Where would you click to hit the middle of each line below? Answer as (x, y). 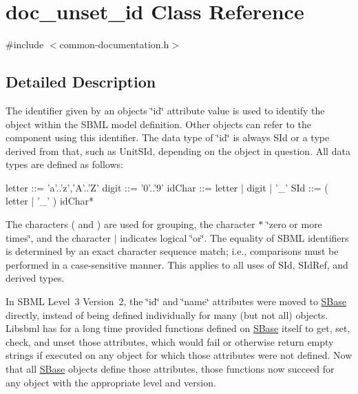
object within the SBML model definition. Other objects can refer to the (158, 124)
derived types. (35, 278)
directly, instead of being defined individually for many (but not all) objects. (167, 314)
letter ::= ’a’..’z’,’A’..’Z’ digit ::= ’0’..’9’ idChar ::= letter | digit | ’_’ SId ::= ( (167, 187)
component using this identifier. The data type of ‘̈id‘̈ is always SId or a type (168, 137)
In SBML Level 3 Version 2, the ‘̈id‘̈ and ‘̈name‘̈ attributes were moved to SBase (176, 301)
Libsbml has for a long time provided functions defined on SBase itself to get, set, (178, 328)
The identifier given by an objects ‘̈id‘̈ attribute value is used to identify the (165, 110)
